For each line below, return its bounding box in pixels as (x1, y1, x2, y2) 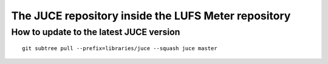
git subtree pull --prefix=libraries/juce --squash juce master (22, 45, 218, 52)
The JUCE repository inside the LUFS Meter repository (11, 9, 291, 22)
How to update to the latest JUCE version (11, 27, 180, 37)
